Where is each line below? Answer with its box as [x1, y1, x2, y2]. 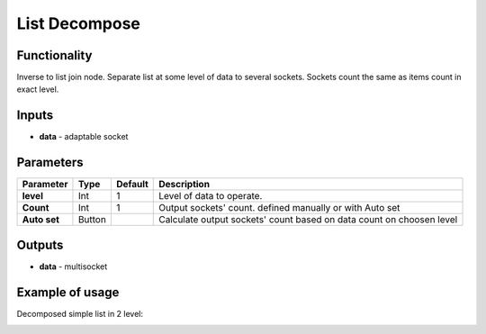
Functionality [16, 48, 93, 63]
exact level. [16, 84, 59, 95]
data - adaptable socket [39, 131, 129, 142]
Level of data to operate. [158, 190, 263, 203]
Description [158, 178, 211, 191]
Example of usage [16, 284, 120, 300]
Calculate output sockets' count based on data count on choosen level [158, 213, 458, 226]
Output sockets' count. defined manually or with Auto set [158, 202, 400, 214]
